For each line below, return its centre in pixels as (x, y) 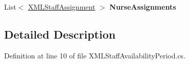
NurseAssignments (143, 7)
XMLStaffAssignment (62, 7)
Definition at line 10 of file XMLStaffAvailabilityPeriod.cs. (95, 55)
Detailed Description (60, 34)
